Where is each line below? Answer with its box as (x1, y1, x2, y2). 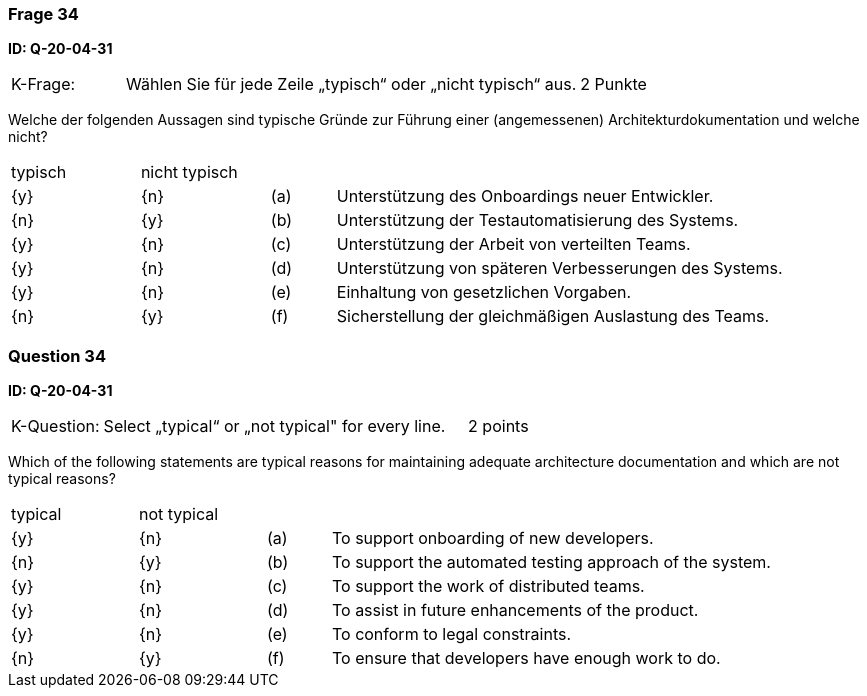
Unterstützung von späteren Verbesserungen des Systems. (336, 258, 783, 279)
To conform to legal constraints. (331, 624, 572, 645)
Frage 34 (8, 4, 79, 24)
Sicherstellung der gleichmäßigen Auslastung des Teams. (336, 306, 770, 327)
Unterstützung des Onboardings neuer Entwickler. (336, 186, 714, 207)
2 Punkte (580, 74, 647, 95)
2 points (468, 416, 529, 437)
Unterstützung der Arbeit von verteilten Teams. (336, 234, 691, 255)
